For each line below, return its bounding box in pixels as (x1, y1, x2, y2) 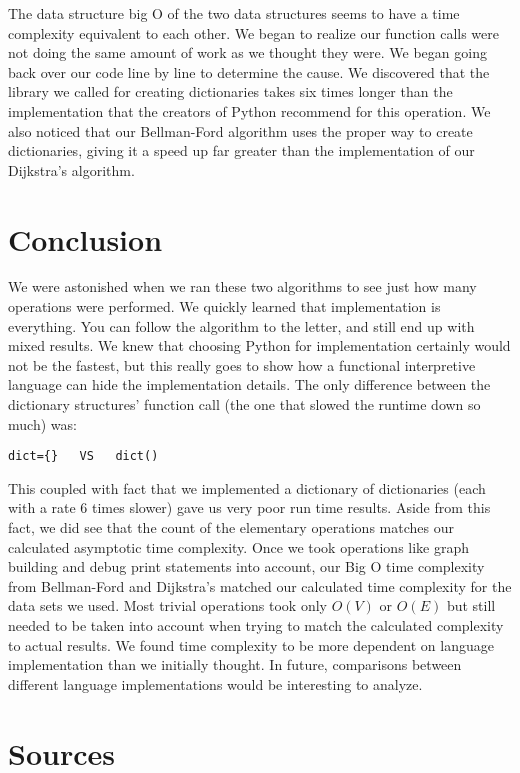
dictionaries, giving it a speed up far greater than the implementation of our (8, 140, 475, 161)
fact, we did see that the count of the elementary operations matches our (8, 517, 454, 538)
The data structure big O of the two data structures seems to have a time (8, 3, 460, 23)
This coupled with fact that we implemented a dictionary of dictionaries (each (8, 477, 486, 498)
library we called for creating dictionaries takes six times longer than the (8, 81, 453, 102)
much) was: (8, 413, 77, 434)
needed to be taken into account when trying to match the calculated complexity (8, 615, 504, 636)
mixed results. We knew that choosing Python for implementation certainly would (8, 335, 511, 356)
